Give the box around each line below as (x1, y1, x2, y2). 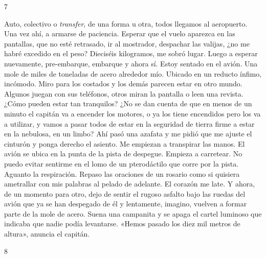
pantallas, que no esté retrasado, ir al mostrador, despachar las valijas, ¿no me (4, 38, 250, 49)
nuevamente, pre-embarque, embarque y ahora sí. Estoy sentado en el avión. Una (4, 58, 258, 68)
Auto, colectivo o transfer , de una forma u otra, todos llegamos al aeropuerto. (4, 18, 248, 29)
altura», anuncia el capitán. (4, 228, 90, 239)
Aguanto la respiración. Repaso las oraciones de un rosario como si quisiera (4, 168, 240, 179)
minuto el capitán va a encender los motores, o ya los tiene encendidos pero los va (4, 108, 261, 119)
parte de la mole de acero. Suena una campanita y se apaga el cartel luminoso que (4, 208, 262, 219)
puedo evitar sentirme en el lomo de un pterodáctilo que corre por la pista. (4, 158, 239, 169)
